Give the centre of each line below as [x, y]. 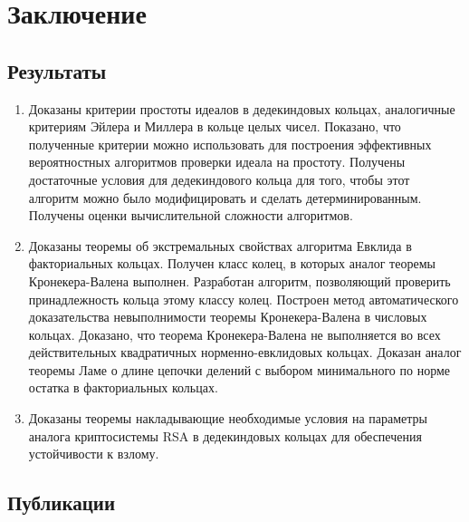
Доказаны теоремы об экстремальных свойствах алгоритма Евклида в [220, 245]
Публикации [61, 503]
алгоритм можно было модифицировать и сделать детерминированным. [225, 197]
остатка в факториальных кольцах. [123, 387]
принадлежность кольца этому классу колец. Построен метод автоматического [244, 299]
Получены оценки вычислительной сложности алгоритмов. [191, 215]
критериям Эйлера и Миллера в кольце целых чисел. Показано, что [215, 126]
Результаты [57, 70]
